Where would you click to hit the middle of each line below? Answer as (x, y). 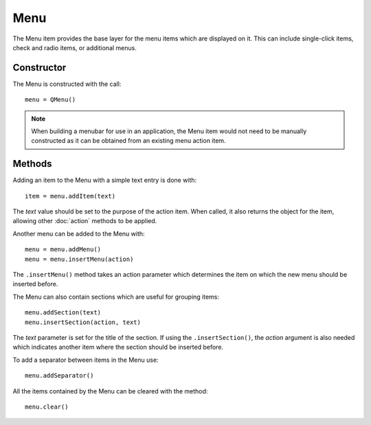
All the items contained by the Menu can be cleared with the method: (110, 391)
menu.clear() (47, 406)
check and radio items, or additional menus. (75, 47)
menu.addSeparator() (59, 376)
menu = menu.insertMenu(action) (79, 259)
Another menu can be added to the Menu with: (79, 233)
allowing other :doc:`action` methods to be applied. (85, 221)
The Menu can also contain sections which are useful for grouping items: (116, 297)
